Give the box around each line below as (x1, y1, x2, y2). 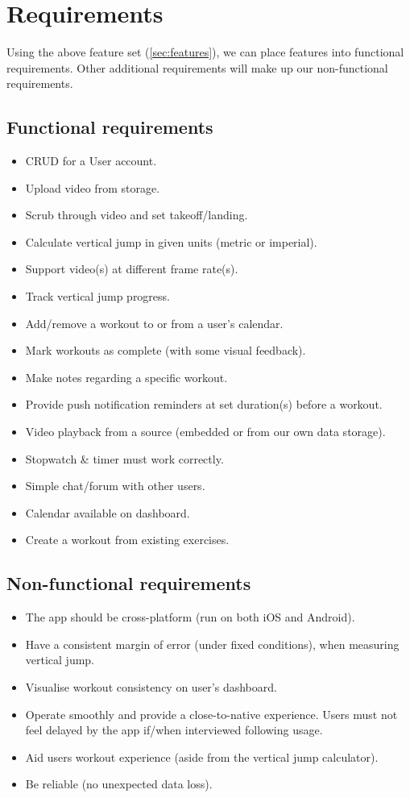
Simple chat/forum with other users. (25, 477, 205, 494)
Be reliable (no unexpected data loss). (25, 775, 213, 792)
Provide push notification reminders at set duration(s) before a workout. (25, 396, 383, 413)
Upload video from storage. (25, 179, 160, 196)
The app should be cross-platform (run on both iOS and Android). (25, 609, 355, 626)
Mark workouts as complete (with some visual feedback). (25, 342, 306, 359)
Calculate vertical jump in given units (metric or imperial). (25, 233, 317, 250)
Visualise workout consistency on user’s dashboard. (25, 679, 277, 695)
